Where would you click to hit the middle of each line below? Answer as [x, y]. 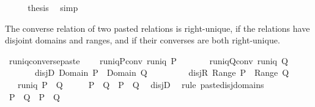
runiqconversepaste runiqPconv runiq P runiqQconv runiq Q [148, 60]
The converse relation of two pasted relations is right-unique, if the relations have [157, 28]
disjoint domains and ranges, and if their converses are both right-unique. [143, 40]
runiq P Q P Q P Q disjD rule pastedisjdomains [141, 84]
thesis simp [53, 7]
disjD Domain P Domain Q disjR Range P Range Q [162, 72]
